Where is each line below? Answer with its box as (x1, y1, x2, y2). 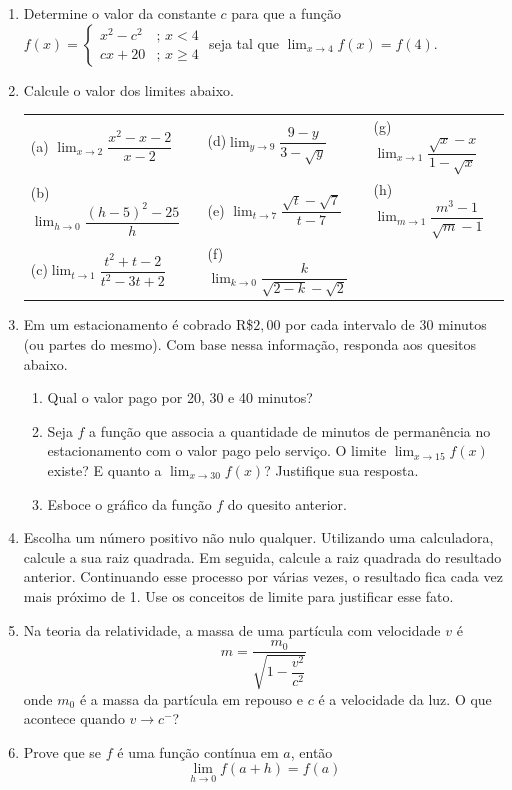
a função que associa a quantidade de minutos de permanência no (89, 420, 491, 441)
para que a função (231, 3, 341, 23)
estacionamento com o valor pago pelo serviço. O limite (47, 440, 387, 461)
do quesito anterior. (227, 493, 348, 514)
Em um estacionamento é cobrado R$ (23, 314, 254, 335)
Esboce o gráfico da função (47, 493, 212, 514)
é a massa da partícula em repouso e (79, 688, 303, 709)
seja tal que (208, 32, 279, 53)
